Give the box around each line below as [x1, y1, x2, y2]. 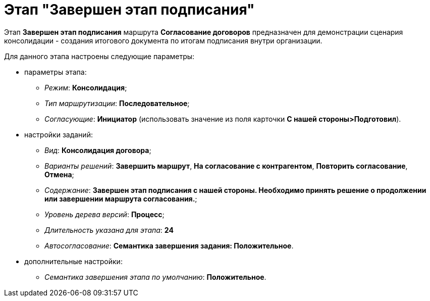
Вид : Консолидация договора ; [44, 145, 151, 155]
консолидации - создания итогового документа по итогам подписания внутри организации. [4, 36, 322, 45]
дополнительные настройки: [24, 257, 123, 266]
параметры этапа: [24, 67, 87, 76]
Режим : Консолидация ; [44, 83, 127, 92]
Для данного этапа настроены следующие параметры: [4, 52, 195, 61]
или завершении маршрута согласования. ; [44, 194, 197, 203]
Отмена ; [44, 170, 74, 179]
